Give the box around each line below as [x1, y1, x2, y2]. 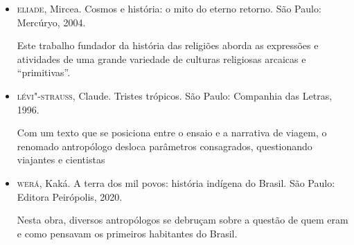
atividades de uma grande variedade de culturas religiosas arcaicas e [17, 51, 306, 66]
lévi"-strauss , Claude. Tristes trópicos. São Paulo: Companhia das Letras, [17, 88, 333, 102]
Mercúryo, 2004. [17, 15, 86, 29]
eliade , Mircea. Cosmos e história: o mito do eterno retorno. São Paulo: [17, 1, 321, 15]
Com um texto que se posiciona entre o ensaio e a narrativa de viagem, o [17, 125, 327, 140]
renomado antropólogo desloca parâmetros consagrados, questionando [17, 138, 312, 153]
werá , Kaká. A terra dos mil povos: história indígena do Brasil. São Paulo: [17, 175, 335, 190]
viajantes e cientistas [17, 152, 105, 167]
